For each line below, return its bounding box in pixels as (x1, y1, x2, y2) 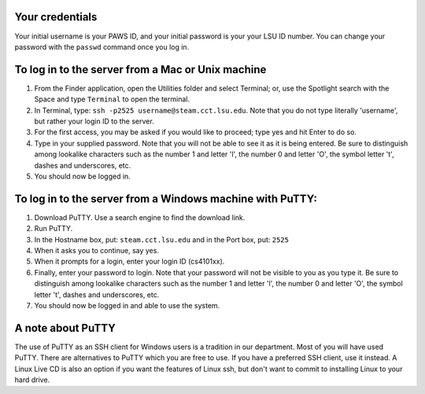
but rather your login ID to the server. (34, 116, 154, 126)
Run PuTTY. (34, 224, 73, 234)
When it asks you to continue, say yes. (34, 246, 159, 256)
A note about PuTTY (14, 321, 116, 334)
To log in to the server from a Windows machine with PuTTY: (14, 192, 318, 205)
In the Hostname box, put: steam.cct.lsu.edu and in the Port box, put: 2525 (34, 234, 289, 244)
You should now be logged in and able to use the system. (34, 300, 220, 310)
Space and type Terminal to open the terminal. (34, 94, 190, 104)
